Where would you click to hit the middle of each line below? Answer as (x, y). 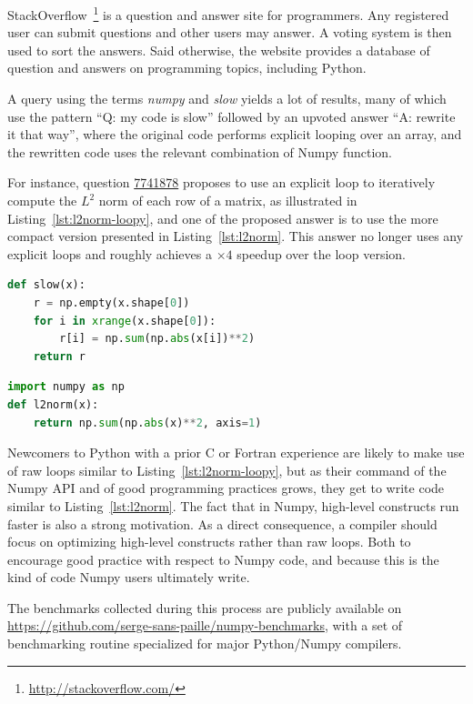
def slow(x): (46, 285)
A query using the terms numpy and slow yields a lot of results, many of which (227, 99)
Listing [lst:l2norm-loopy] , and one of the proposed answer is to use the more (223, 218)
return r (59, 356)
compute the (42, 200)
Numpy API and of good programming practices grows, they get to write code (226, 488)
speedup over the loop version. (321, 253)
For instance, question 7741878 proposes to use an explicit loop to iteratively (221, 182)
